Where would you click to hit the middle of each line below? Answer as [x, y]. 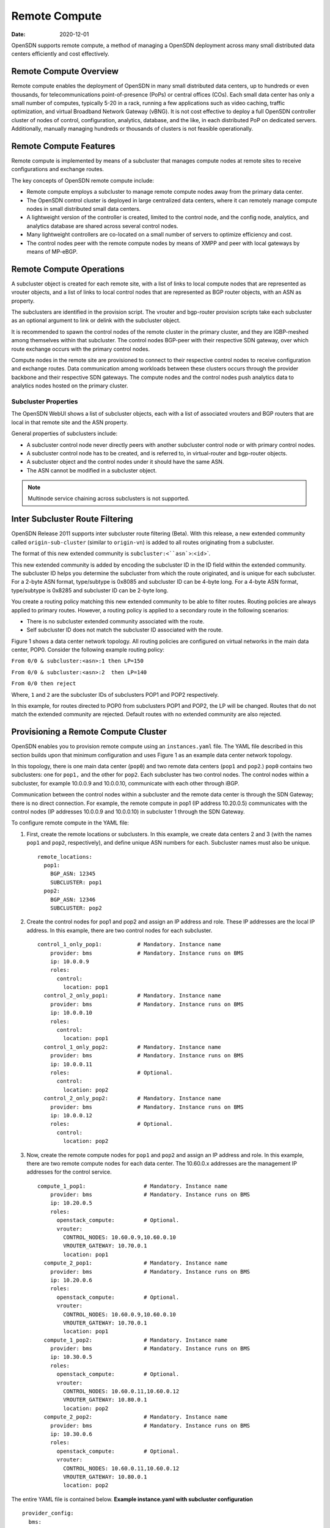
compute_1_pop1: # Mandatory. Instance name [133, 1186]
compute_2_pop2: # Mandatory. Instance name [136, 1417]
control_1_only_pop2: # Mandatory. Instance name [132, 1047]
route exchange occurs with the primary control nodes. [81, 349]
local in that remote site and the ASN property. [70, 422]
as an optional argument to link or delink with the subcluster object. [96, 320]
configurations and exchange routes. [57, 169]
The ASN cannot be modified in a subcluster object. [92, 470]
